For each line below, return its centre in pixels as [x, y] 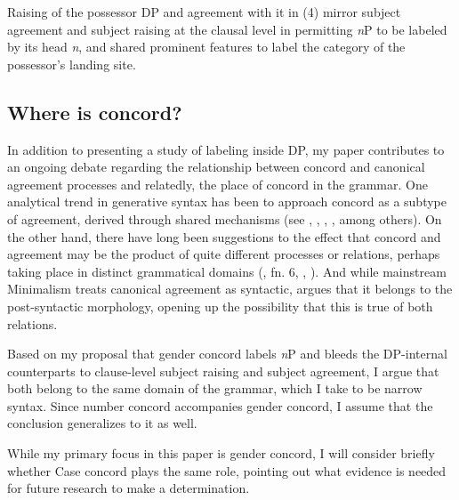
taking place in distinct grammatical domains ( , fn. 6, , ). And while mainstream [227, 271]
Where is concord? [95, 112]
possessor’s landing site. [72, 64]
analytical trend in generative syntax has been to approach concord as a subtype [227, 202]
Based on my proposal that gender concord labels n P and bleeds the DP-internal [227, 354]
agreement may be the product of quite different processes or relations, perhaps [224, 254]
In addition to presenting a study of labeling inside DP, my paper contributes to [226, 149]
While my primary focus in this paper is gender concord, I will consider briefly [221, 453]
